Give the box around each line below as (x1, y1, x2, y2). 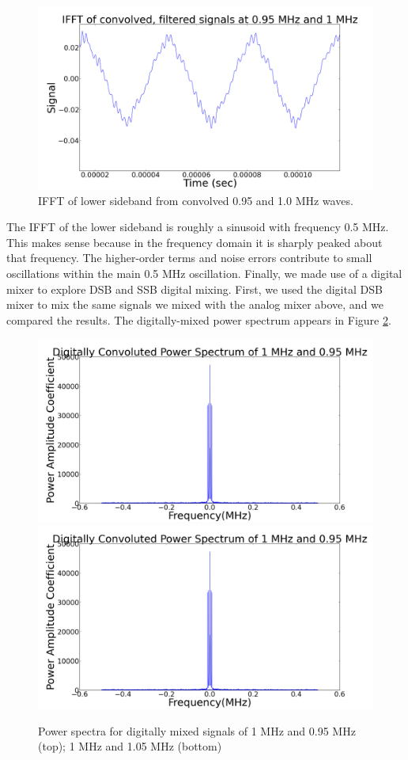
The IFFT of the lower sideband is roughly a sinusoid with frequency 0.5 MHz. (6, 218, 389, 235)
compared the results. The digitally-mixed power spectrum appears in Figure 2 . (6, 311, 391, 328)
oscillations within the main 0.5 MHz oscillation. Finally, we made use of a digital (6, 265, 402, 282)
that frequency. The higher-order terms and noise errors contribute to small (6, 249, 372, 266)
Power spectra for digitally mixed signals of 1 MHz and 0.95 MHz (38, 722, 356, 739)
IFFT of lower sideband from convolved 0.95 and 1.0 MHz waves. (38, 192, 353, 208)
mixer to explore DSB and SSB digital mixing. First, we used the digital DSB (6, 280, 383, 297)
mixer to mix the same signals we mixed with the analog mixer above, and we (6, 296, 384, 313)
